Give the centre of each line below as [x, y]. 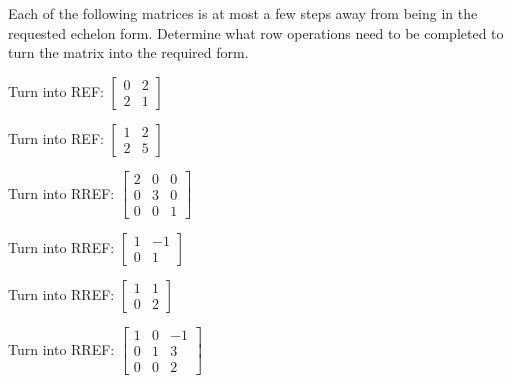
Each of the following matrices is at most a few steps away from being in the [243, 13]
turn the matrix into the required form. [128, 52]
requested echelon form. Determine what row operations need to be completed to [256, 32]
